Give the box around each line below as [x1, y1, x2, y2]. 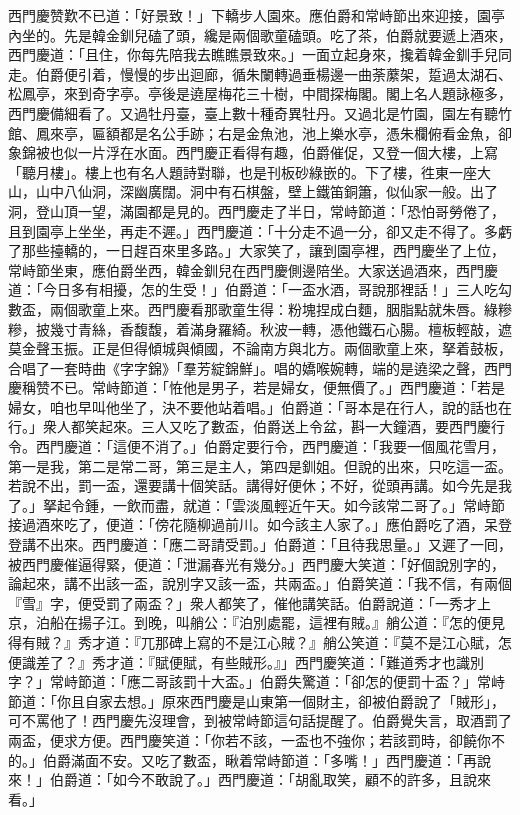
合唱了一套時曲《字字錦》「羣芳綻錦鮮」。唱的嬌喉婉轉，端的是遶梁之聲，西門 [8, 357, 512, 378]
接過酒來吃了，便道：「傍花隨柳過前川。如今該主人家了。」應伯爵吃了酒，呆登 [8, 514, 512, 535]
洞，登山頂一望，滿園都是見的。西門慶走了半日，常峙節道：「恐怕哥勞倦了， [8, 200, 505, 221]
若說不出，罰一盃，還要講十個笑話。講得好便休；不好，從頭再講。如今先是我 [8, 475, 512, 496]
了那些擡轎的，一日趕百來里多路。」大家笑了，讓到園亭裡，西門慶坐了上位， [8, 240, 505, 261]
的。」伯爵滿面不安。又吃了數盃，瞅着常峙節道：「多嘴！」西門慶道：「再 [8, 749, 477, 770]
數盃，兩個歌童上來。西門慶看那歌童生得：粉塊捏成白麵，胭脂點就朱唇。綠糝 [8, 298, 512, 319]
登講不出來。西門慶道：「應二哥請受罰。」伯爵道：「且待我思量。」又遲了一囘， [8, 534, 512, 555]
